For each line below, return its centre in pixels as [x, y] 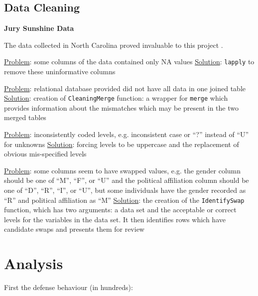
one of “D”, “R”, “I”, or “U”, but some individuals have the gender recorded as [125, 190]
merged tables [25, 117]
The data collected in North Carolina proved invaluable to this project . [114, 45]
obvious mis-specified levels [45, 154]
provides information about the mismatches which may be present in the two [121, 107]
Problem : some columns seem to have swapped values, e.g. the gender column [123, 170]
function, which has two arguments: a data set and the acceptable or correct [120, 210]
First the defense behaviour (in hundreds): [68, 287]
